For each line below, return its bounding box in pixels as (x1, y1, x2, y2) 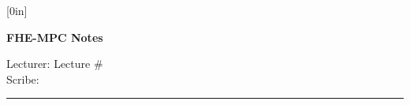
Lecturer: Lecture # (6, 55, 103, 72)
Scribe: (6, 70, 39, 87)
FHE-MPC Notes (6, 28, 103, 45)
